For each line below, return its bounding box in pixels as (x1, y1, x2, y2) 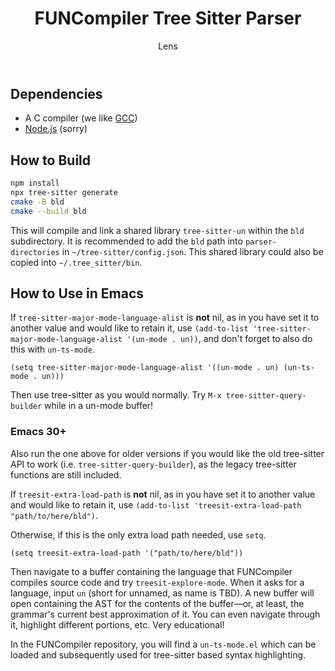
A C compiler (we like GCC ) (24, 112, 138, 124)
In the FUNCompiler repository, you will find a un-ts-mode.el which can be (10, 638, 317, 650)
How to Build (10, 152, 92, 169)
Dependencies (10, 85, 103, 102)
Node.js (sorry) (24, 123, 88, 135)
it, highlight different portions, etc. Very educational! (10, 618, 225, 631)
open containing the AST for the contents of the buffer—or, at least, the (10, 597, 305, 609)
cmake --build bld (10, 206, 87, 216)
